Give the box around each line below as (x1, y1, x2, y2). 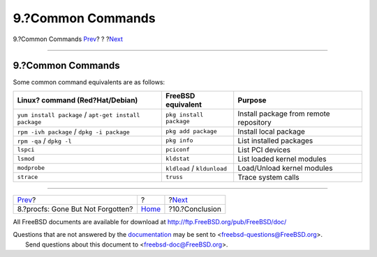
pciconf (165, 146, 190, 153)
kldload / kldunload (165, 163, 227, 173)
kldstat (165, 155, 190, 163)
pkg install (165, 111, 204, 118)
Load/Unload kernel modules (237, 163, 333, 173)
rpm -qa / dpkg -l (17, 136, 73, 146)
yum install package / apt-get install (17, 110, 140, 120)
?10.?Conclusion (168, 204, 221, 214)
